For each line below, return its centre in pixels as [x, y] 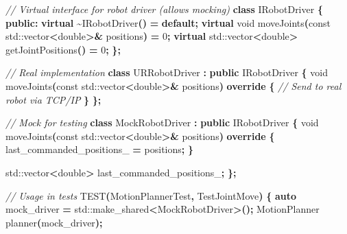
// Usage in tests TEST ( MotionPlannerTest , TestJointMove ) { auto [151, 195]
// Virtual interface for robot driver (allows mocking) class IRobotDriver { [164, 9]
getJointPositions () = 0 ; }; [63, 49]
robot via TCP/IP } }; [53, 99]
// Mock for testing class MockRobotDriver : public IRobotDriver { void [162, 122]
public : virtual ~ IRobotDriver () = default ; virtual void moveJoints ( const [168, 22]
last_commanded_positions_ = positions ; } [99, 149]
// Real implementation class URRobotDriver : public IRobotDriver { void [167, 72]
